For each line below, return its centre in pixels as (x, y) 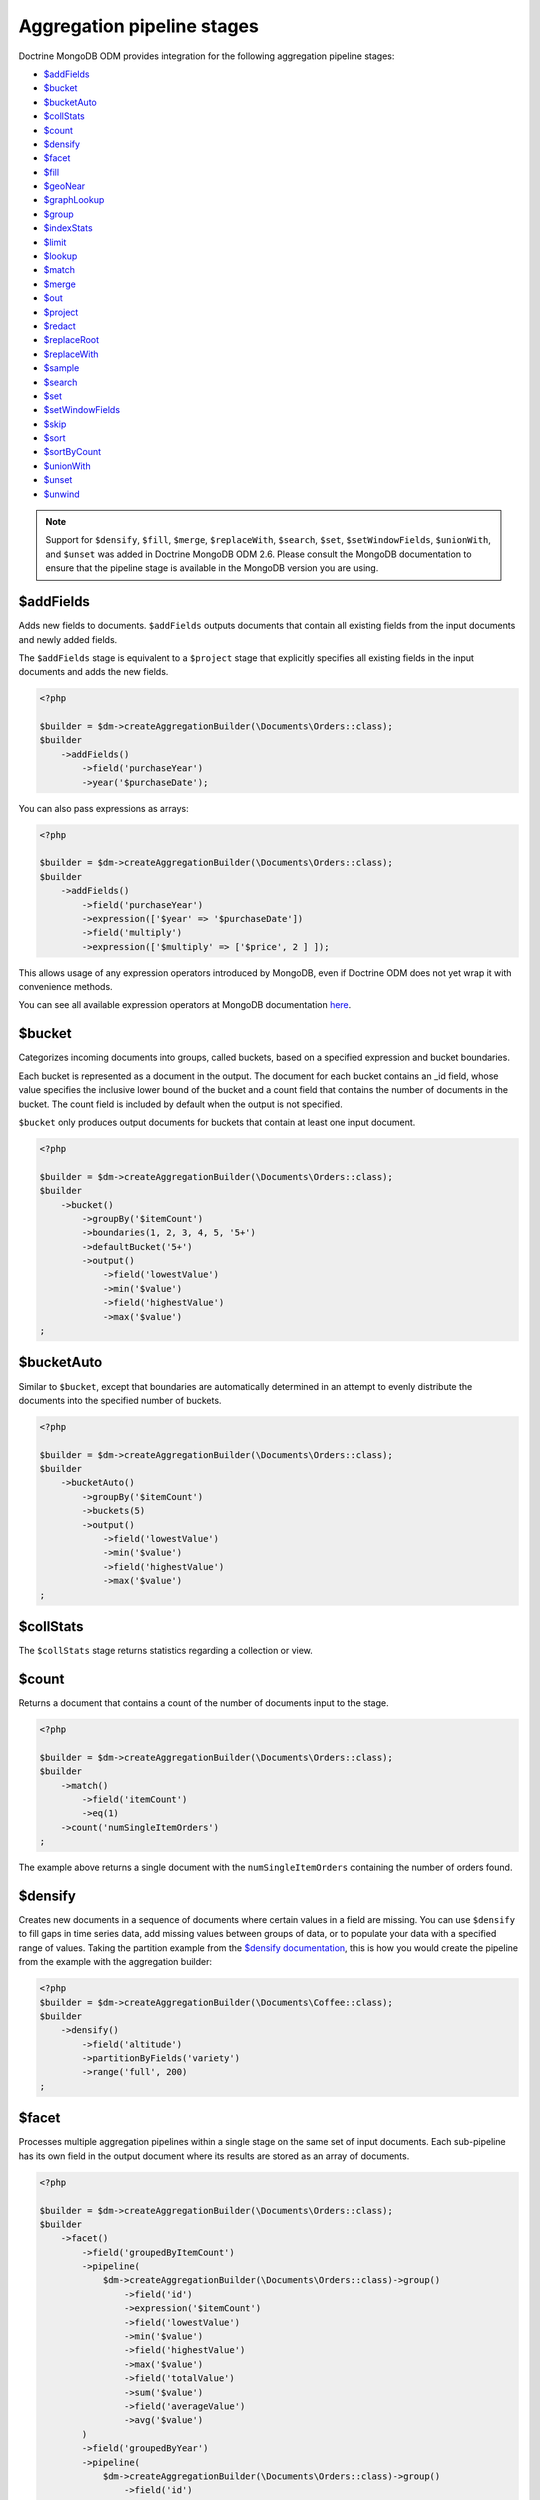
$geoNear (64, 186)
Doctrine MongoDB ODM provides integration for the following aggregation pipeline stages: (206, 56)
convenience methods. (66, 987)
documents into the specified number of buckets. (120, 1400)
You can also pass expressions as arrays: (103, 808)
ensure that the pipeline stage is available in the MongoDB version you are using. (212, 568)
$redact (60, 326)
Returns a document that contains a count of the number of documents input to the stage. (203, 1702)
